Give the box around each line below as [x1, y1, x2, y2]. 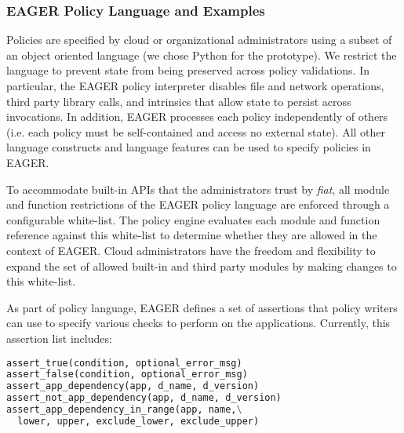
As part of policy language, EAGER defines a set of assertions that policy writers [6, 299, 398, 315]
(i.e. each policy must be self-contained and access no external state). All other [6, 123, 386, 140]
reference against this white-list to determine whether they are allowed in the [6, 227, 377, 243]
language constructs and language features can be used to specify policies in [6, 139, 371, 155]
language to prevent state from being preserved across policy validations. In [6, 62, 369, 78]
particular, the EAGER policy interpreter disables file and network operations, [6, 78, 384, 93]
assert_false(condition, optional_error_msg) [6, 369, 248, 380]
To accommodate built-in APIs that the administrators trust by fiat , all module [6, 180, 390, 197]
